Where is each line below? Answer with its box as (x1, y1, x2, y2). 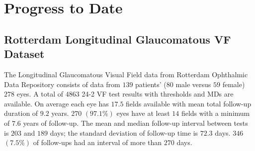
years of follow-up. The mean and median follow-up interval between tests (23, 117, 248, 128)
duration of (4, 108, 38, 118)
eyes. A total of (16, 89, 64, 99)
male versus (175, 79, 211, 89)
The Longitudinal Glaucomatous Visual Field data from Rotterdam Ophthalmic (4, 69, 248, 79)
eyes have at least (116, 108, 170, 118)
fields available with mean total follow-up (126, 98, 252, 108)
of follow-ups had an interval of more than (33, 137, 162, 148)
